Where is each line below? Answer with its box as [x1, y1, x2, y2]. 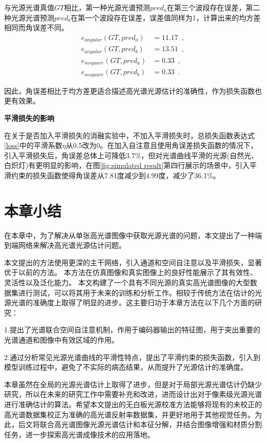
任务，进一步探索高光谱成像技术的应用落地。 [4, 429, 154, 439]
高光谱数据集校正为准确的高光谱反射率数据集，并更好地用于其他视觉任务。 [4, 409, 255, 419]
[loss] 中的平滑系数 [4, 140, 62, 151]
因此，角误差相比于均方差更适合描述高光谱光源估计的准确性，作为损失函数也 [4, 85, 262, 96]
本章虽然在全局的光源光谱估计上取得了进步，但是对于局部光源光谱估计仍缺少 [4, 378, 262, 389]
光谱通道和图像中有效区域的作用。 [4, 334, 119, 345]
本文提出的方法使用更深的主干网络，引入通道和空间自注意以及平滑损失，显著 [4, 257, 262, 267]
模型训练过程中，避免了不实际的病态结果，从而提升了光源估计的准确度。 [4, 362, 248, 372]
